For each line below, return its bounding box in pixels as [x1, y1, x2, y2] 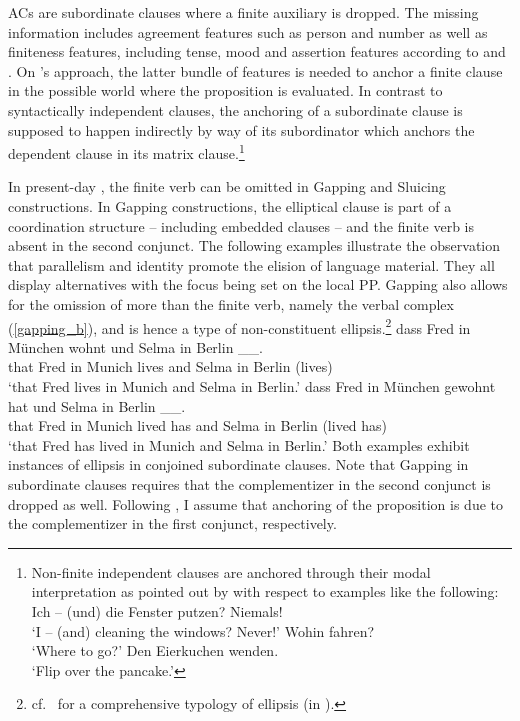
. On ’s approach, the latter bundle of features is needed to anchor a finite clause [8, 60, 503, 81]
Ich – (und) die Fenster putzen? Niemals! [31, 600, 283, 621]
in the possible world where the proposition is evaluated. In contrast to [8, 80, 443, 101]
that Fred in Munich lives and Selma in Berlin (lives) [8, 356, 333, 377]
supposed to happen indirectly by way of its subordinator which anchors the [8, 119, 475, 140]
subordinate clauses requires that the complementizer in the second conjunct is [8, 473, 491, 494]
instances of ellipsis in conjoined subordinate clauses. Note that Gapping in [8, 454, 469, 475]
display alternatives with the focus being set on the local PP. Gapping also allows [8, 274, 508, 295]
